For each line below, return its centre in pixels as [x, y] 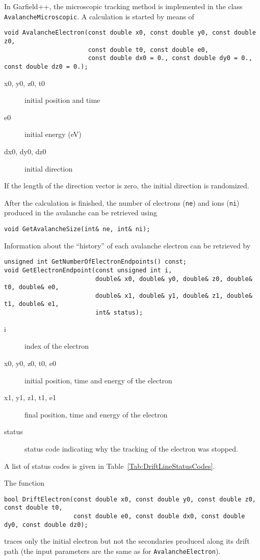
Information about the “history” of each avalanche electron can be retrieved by [127, 245]
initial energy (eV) [53, 134]
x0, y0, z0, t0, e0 [30, 363]
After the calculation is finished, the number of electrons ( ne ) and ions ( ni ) [122, 202]
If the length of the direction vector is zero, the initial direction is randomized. [127, 186]
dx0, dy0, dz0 [25, 151]
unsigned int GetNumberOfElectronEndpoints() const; [95, 262]
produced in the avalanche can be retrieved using [81, 213]
